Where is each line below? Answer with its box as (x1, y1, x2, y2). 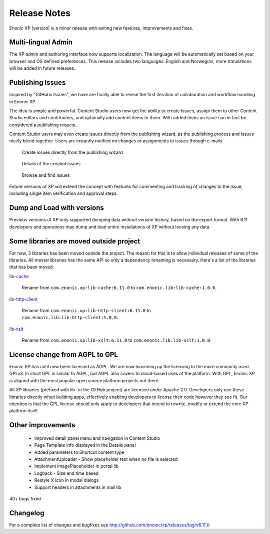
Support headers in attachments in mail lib (34, 484, 121, 490)
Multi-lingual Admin (9, 38, 72, 47)
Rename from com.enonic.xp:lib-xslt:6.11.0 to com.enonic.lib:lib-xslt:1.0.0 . (21, 337, 211, 343)
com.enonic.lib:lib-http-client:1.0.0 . (21, 315, 118, 321)
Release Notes (9, 8, 71, 19)
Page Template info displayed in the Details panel (34, 442, 136, 448)
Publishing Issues (9, 78, 66, 87)
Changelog (9, 508, 44, 517)
